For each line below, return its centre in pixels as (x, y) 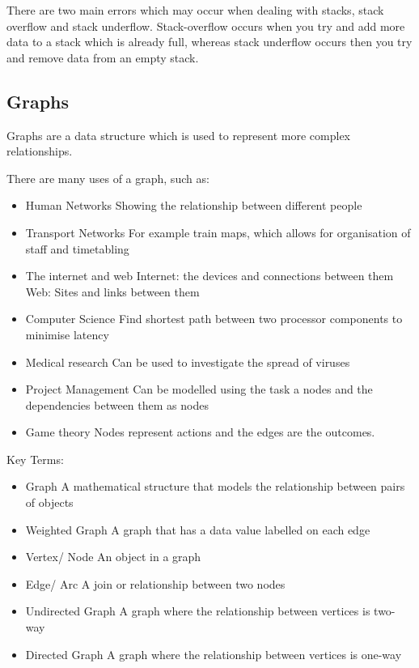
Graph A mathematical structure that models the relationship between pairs (215, 486)
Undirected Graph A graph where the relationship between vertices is (198, 611)
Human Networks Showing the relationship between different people (194, 205)
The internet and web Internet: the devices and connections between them (209, 276)
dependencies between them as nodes (117, 404)
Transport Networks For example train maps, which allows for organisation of (218, 232)
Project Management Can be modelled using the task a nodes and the (199, 389)
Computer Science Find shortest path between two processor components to (214, 319)
